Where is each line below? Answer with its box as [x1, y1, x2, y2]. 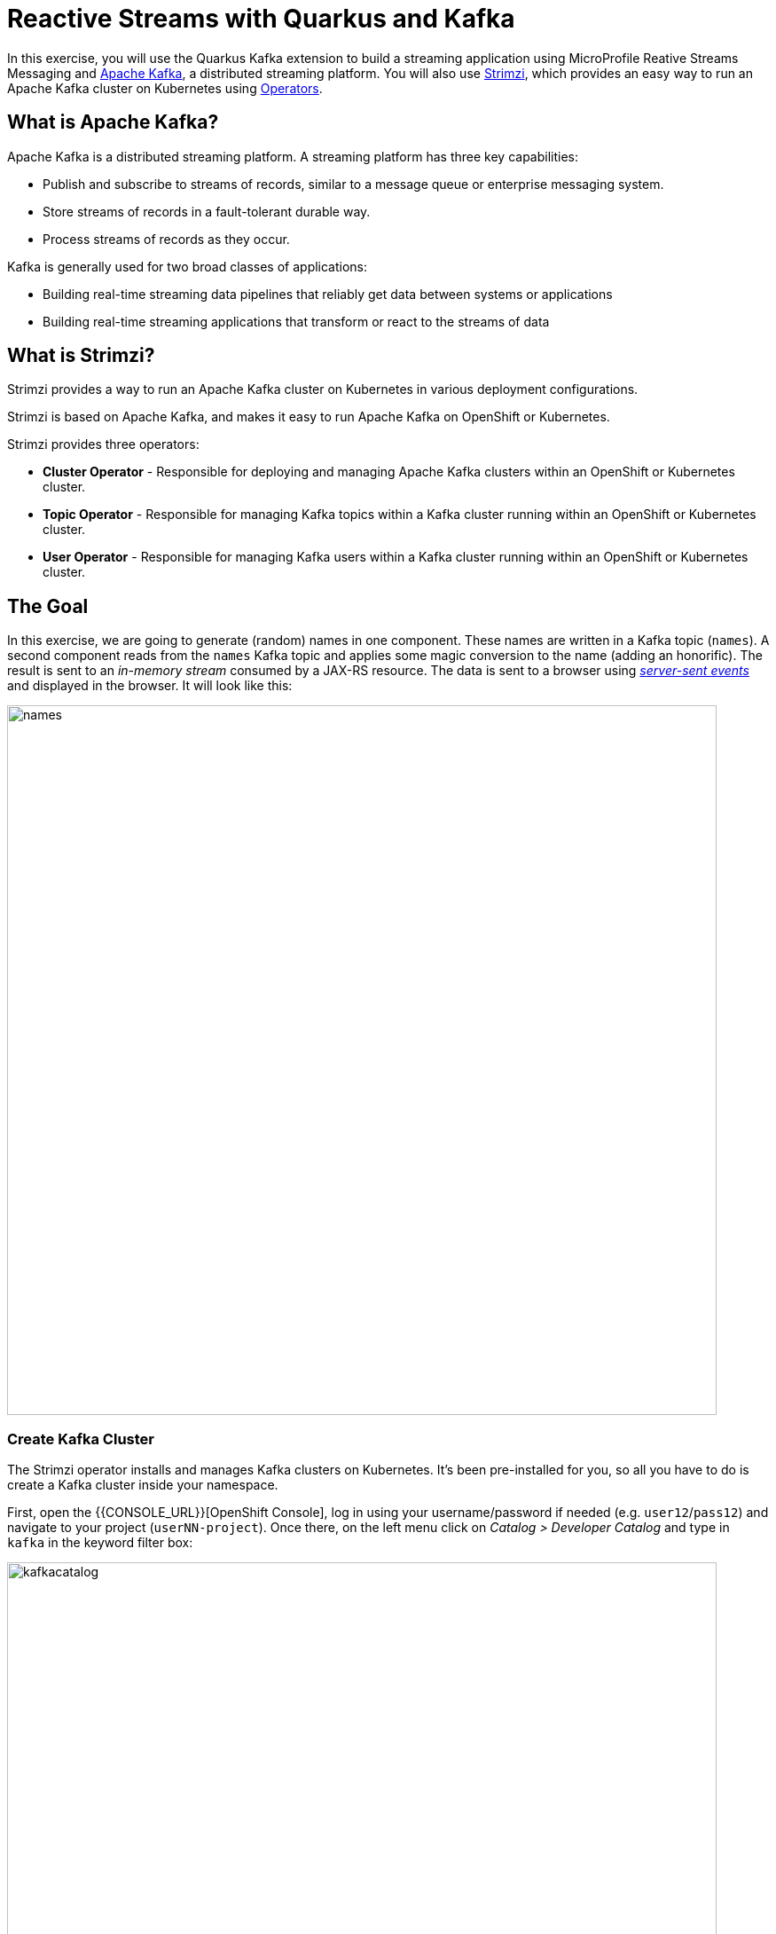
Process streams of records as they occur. [43, 231, 290, 247]
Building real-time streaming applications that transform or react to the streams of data [43, 313, 550, 329]
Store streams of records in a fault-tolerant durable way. [43, 203, 371, 219]
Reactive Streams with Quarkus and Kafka [7, 4, 515, 34]
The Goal [7, 594, 89, 617]
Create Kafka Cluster [7, 1429, 154, 1448]
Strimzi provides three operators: [7, 436, 200, 452]
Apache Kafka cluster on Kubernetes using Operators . [7, 80, 323, 96]
